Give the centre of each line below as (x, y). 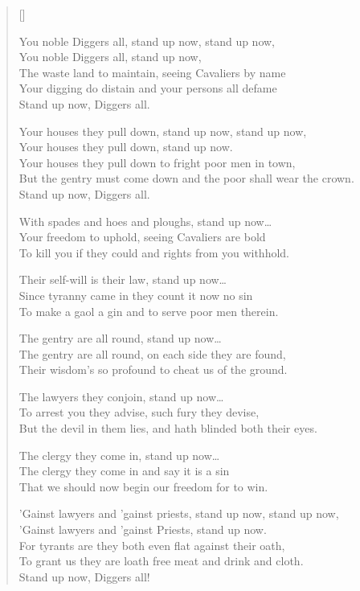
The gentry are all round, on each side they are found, (152, 353)
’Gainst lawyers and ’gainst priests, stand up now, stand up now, (179, 513)
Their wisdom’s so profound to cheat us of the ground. (153, 369)
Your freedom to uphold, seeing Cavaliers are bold (142, 237)
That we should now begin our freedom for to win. (143, 486)
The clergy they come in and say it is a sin (124, 471)
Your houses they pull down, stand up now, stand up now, (163, 131)
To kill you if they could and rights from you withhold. (154, 252)
